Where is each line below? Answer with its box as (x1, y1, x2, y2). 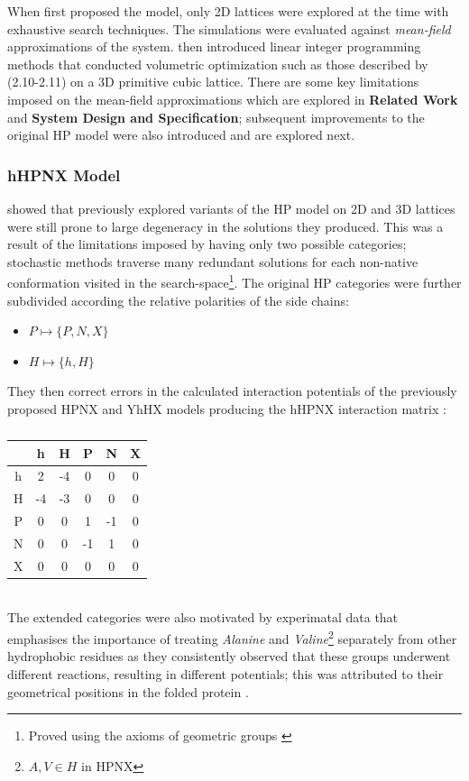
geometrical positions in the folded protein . (7, 682, 249, 701)
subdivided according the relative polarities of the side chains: (7, 290, 349, 309)
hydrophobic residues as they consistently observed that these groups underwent (7, 647, 451, 666)
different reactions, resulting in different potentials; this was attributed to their (7, 664, 444, 683)
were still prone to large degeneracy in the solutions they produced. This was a (7, 216, 444, 235)
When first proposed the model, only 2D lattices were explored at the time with (7, 2, 449, 20)
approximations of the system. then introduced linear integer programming (7, 37, 421, 56)
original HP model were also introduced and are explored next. (7, 125, 355, 144)
